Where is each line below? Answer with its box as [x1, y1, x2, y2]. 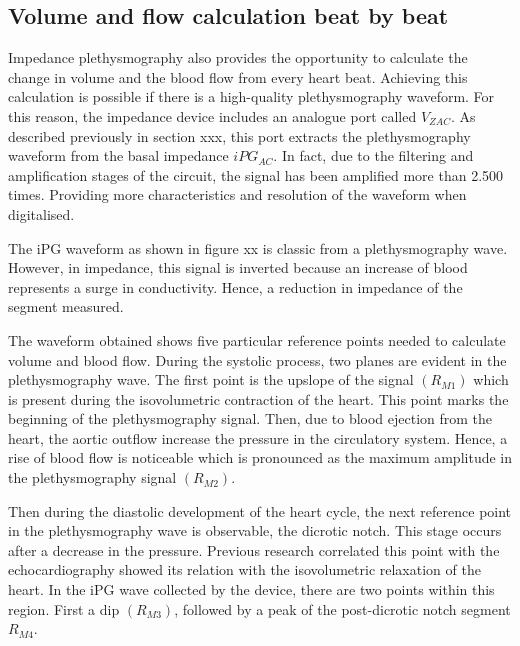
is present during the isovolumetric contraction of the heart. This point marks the [8, 388, 509, 409]
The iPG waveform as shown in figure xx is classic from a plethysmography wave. [8, 237, 508, 258]
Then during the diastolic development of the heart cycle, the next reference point [8, 500, 512, 521]
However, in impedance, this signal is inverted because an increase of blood [8, 257, 468, 278]
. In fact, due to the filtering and [273, 145, 474, 166]
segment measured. [8, 296, 124, 317]
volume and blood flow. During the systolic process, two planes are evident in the [8, 349, 507, 370]
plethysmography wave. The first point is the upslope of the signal [8, 369, 414, 390]
